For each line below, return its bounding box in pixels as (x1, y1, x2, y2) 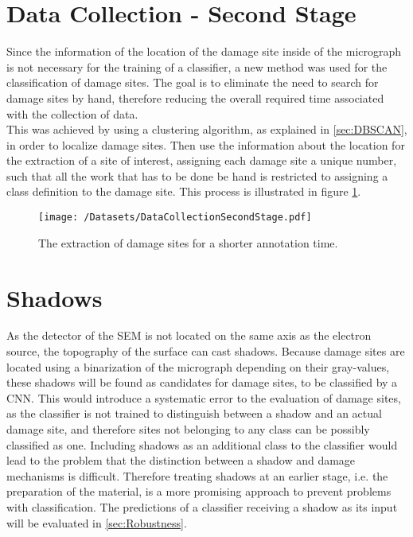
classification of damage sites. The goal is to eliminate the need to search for (6, 74, 379, 91)
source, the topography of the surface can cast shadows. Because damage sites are (6, 343, 405, 360)
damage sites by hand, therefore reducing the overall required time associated (6, 89, 384, 106)
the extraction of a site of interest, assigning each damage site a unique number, (6, 152, 397, 169)
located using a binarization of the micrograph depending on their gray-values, (6, 358, 390, 375)
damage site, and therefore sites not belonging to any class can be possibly (6, 421, 370, 437)
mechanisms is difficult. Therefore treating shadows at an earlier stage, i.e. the (6, 467, 388, 484)
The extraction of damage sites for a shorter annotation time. (38, 234, 338, 251)
